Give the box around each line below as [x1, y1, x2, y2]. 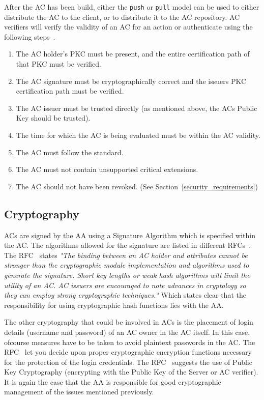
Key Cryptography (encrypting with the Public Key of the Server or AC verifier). [4, 366, 258, 377]
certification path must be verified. [16, 85, 124, 96]
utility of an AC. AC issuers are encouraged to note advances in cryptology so [4, 279, 246, 290]
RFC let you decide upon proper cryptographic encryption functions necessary [4, 347, 252, 357]
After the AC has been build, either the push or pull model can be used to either [4, 2, 259, 12]
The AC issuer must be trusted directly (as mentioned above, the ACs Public [16, 102, 257, 113]
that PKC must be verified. [16, 59, 101, 69]
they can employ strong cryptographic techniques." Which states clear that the [4, 290, 246, 300]
